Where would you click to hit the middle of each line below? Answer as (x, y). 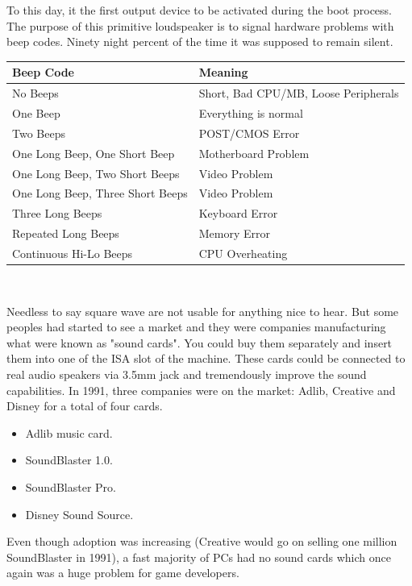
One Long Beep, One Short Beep (94, 153)
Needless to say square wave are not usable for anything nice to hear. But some (203, 311)
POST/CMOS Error (249, 133)
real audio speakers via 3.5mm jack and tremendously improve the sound (187, 374)
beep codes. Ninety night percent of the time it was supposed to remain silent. (200, 42)
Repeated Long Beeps (66, 233)
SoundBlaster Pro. (71, 486)
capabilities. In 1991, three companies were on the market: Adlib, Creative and (201, 390)
